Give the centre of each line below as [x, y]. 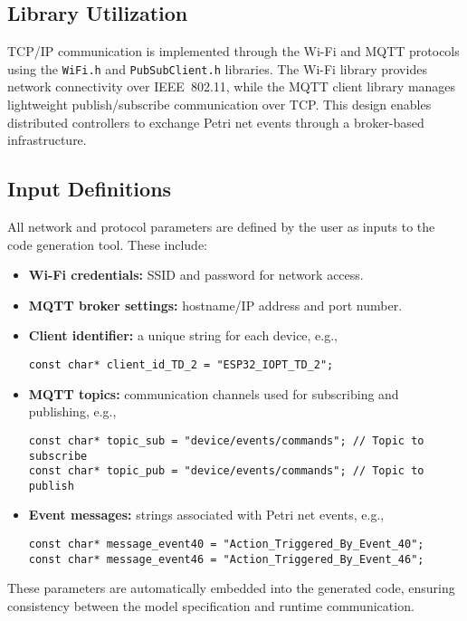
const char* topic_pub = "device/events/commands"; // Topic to [226, 471]
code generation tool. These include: [108, 244]
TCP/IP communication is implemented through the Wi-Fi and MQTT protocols [233, 51]
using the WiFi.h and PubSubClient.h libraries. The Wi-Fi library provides [217, 68]
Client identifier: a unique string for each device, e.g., [183, 335]
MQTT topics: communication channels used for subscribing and [214, 393]
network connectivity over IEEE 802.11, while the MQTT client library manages [232, 86]
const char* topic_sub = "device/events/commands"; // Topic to [226, 440]
